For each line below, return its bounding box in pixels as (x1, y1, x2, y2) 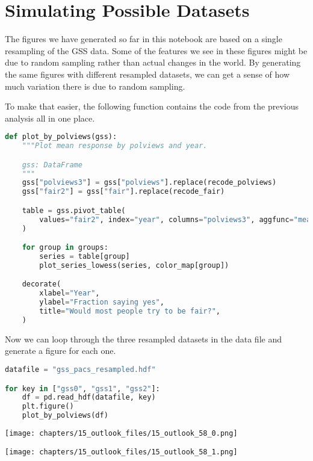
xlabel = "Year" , (39, 289, 100, 298)
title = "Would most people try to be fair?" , (39, 307, 220, 316)
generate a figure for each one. (5, 344, 116, 357)
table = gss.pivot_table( (22, 206, 126, 215)
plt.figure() (22, 402, 74, 411)
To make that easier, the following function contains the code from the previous (5, 100, 299, 113)
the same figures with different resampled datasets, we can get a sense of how (5, 67, 290, 80)
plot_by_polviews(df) (22, 411, 108, 420)
